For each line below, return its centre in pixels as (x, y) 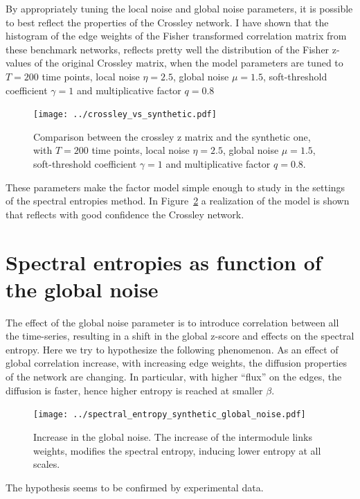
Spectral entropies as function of (164, 262)
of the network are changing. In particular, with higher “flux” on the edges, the (174, 377)
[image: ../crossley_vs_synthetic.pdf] (125, 115)
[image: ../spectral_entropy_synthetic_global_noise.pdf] (170, 415)
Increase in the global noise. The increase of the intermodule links (173, 436)
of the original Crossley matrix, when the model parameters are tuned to (189, 63)
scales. (47, 464)
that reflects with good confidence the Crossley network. (125, 214)
